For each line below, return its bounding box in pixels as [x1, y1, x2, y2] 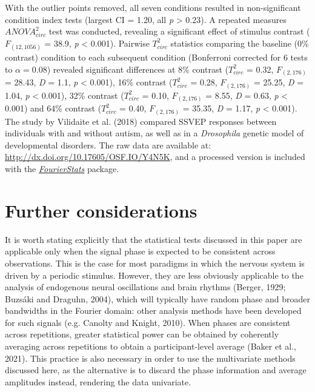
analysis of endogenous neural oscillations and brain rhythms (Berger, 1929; [5, 281, 286, 293]
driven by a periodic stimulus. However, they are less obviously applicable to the [5, 268, 303, 281]
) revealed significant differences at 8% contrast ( [47, 62, 229, 75]
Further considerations [5, 198, 197, 222]
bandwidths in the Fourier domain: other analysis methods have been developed [5, 304, 302, 317]
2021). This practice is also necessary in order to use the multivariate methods [5, 351, 296, 364]
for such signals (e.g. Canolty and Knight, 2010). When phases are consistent [5, 316, 291, 328]
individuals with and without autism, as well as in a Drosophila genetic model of [5, 127, 304, 139]
